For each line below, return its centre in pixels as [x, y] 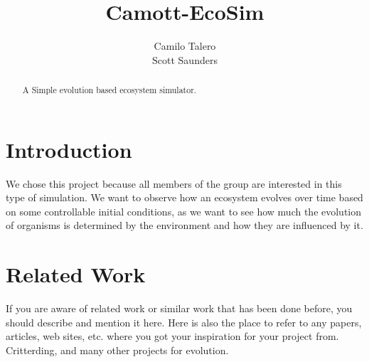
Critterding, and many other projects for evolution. [117, 350]
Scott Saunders [185, 59]
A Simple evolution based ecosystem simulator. [109, 90]
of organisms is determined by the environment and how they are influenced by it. [184, 225]
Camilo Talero [185, 46]
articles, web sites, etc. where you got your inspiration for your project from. [172, 336]
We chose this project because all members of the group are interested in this [174, 183]
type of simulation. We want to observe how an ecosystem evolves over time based [184, 197]
